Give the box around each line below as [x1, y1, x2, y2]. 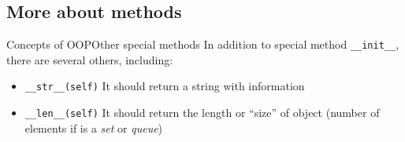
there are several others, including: [6, 51, 173, 67]
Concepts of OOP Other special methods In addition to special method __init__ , [6, 36, 399, 53]
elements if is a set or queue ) [24, 119, 163, 136]
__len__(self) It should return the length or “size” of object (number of [24, 104, 380, 121]
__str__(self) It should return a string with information [24, 78, 305, 94]
